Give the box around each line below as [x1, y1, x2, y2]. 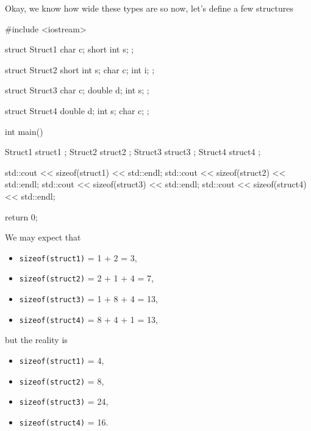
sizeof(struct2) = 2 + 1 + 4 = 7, [19, 272, 154, 284]
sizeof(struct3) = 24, [19, 395, 109, 408]
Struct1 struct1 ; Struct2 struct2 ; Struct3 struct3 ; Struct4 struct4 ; [5, 145, 261, 158]
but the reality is [5, 333, 68, 346]
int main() [5, 125, 43, 137]
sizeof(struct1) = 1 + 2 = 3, [19, 251, 137, 264]
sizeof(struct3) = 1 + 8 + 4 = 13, [19, 292, 158, 305]
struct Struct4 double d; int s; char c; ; [5, 104, 149, 117]
